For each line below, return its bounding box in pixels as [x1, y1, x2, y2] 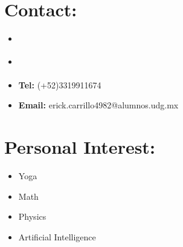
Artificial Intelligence [18, 230, 96, 243]
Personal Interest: [4, 134, 155, 159]
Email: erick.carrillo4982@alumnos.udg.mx [18, 99, 179, 111]
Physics [18, 210, 47, 223]
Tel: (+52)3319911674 [18, 78, 101, 91]
